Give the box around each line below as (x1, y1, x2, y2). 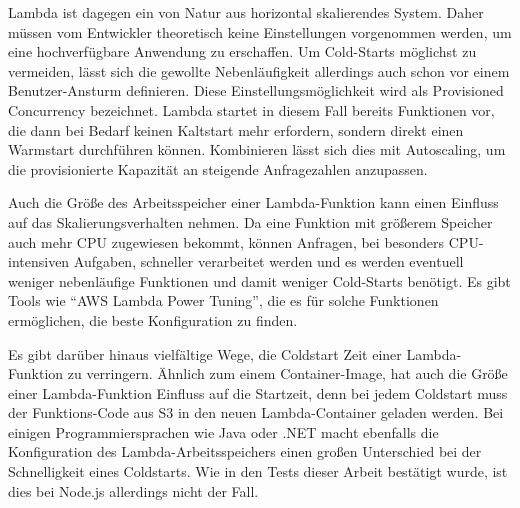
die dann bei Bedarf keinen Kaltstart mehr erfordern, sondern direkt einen (8, 119, 464, 140)
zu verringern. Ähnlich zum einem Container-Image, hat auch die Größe (67, 363, 508, 384)
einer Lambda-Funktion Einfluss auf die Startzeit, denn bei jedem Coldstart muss (8, 382, 508, 403)
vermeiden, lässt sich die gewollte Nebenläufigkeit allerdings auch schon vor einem (8, 60, 510, 81)
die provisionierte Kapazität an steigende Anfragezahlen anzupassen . (8, 158, 428, 179)
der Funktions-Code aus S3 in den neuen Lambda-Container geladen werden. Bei (8, 402, 504, 423)
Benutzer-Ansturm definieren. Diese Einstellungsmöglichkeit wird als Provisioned (8, 80, 504, 101)
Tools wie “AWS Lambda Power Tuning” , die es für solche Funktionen (8, 290, 439, 311)
